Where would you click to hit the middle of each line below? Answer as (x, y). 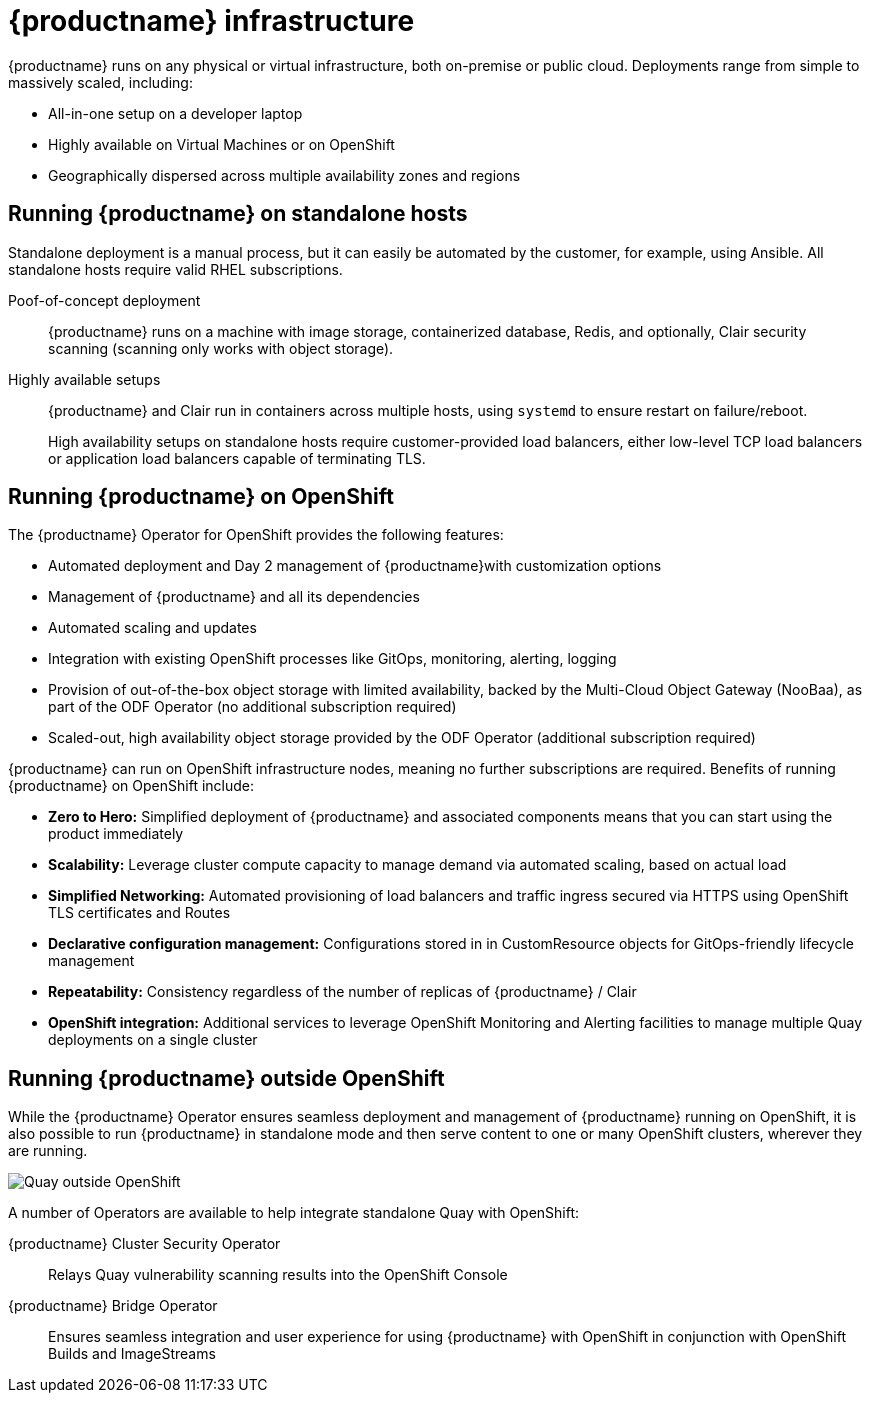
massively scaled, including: (100, 82)
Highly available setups (84, 379)
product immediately (116, 834)
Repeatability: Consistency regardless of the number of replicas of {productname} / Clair (342, 992)
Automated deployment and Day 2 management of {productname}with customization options (355, 566)
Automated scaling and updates (152, 628)
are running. (48, 1151)
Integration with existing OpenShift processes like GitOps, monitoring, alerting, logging (332, 659)
